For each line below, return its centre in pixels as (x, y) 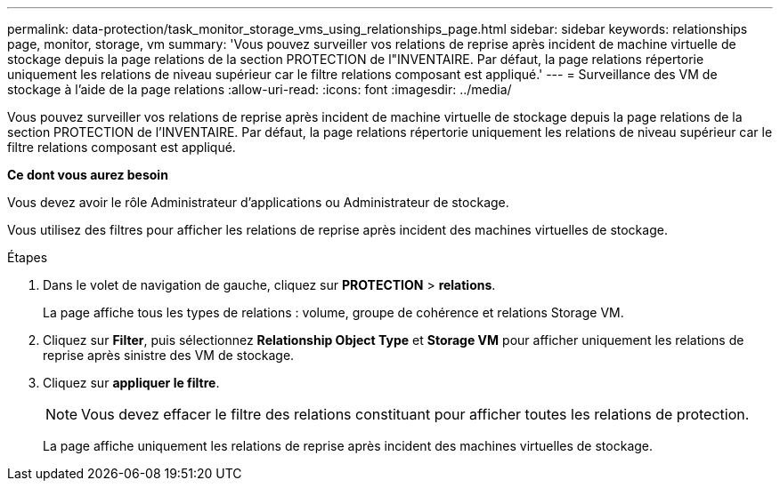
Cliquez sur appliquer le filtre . (131, 383)
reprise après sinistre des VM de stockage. (169, 355)
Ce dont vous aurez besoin (88, 175)
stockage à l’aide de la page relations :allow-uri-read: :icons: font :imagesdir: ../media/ (260, 89)
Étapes (28, 257)
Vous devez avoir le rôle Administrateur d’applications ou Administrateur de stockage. (258, 202)
